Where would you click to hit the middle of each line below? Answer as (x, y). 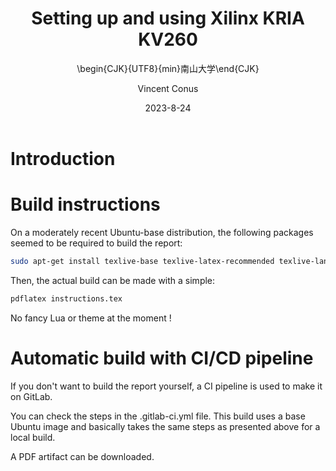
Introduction (63, 158)
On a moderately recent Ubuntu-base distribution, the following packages (162, 232)
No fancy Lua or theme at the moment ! (91, 318)
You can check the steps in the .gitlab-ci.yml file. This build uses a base (158, 416)
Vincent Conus (168, 88)
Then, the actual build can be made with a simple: (113, 280)
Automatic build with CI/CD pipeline (162, 358)
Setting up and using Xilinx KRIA (168, 18)
